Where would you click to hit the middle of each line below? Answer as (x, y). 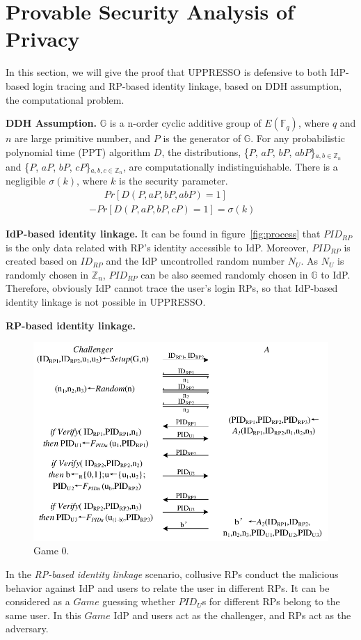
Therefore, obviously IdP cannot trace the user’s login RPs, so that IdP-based (172, 288)
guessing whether (139, 601)
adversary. (27, 629)
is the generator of (202, 138)
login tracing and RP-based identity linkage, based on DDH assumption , (187, 85)
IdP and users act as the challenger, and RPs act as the (232, 615)
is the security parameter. (173, 181)
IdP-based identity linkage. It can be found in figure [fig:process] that (163, 234)
